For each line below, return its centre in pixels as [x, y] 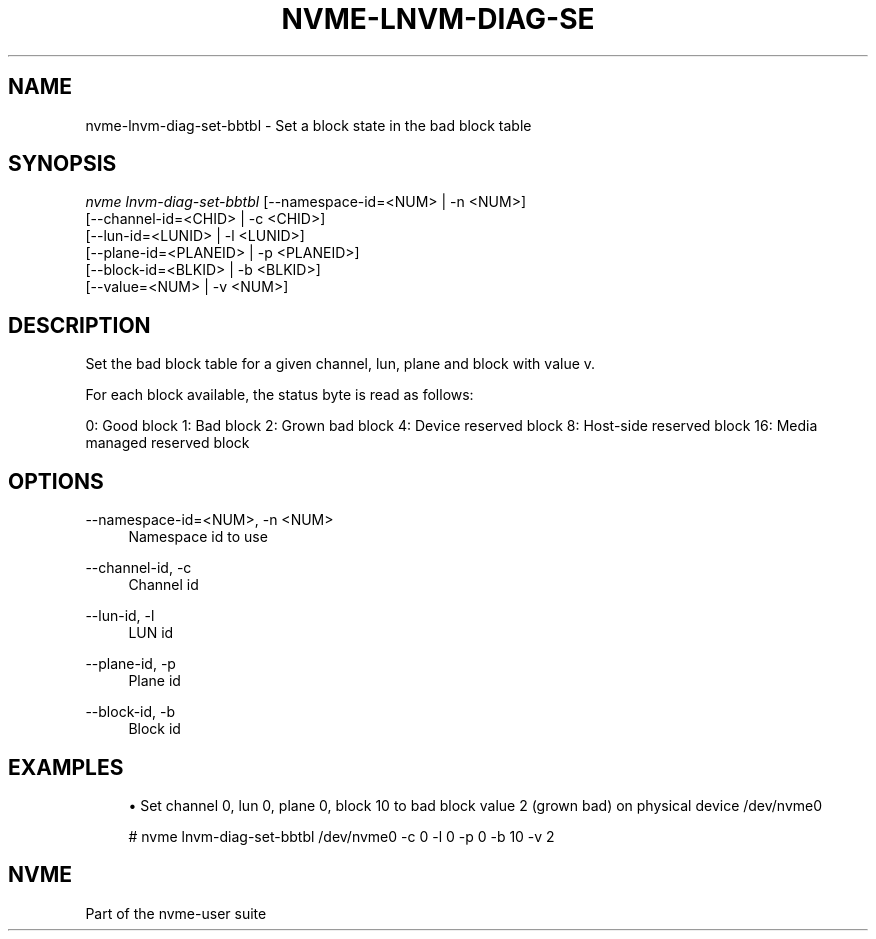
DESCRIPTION [79, 325]
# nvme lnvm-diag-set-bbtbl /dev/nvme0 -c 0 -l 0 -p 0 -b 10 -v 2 [341, 836]
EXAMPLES [66, 767]
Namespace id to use [198, 537]
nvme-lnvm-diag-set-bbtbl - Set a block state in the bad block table [308, 125]
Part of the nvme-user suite [176, 913]
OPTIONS [56, 481]
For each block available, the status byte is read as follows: [279, 395]
